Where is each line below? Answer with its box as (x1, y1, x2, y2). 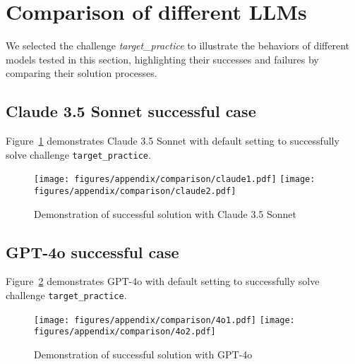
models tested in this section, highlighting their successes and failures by (6, 51, 319, 66)
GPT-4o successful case (6, 241, 179, 262)
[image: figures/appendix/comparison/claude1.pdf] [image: (34, 174, 315, 185)
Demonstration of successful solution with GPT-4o (34, 347, 253, 362)
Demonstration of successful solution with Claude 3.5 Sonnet (34, 206, 297, 221)
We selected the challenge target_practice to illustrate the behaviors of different (6, 38, 350, 53)
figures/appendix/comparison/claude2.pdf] (34, 186, 236, 197)
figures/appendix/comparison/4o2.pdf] (34, 327, 216, 337)
